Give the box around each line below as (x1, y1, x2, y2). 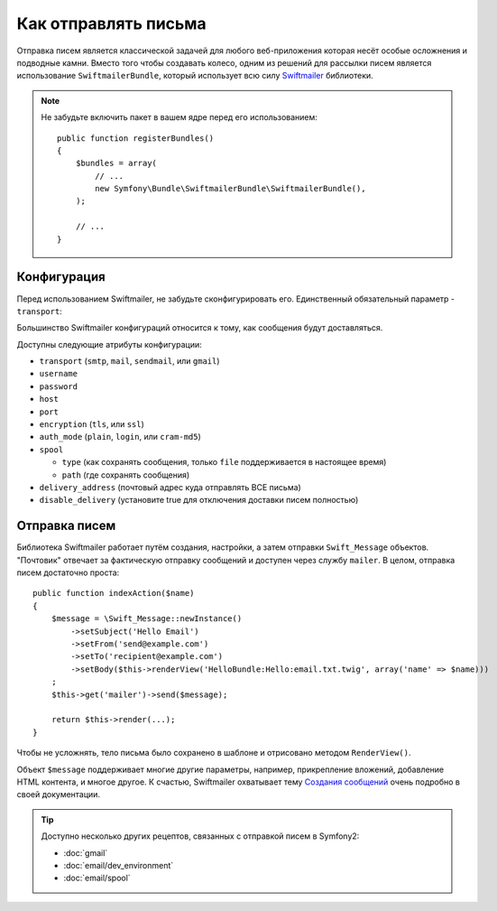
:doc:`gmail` (63, 847, 108, 858)
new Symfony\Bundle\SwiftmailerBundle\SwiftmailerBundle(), (95, 183, 366, 194)
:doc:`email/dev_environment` (63, 860, 174, 870)
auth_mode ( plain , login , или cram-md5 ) (39, 432, 202, 442)
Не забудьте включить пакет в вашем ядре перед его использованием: (41, 112, 318, 123)
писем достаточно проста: (16, 567, 120, 578)
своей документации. (16, 789, 101, 800)
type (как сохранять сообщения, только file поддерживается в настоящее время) (61, 457, 387, 468)
